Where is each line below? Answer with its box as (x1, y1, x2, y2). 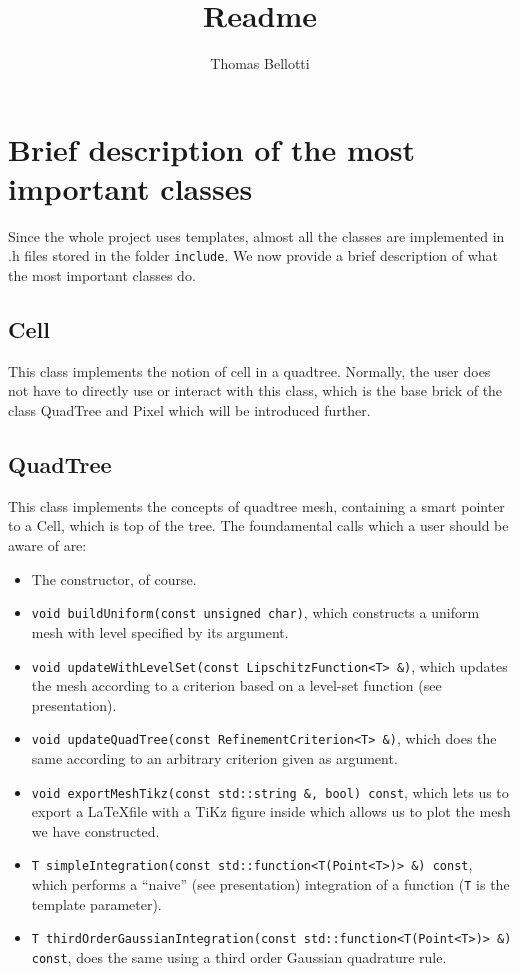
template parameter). (31, 893, 162, 914)
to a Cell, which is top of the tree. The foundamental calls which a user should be (8, 515, 509, 536)
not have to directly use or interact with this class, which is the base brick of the (8, 380, 503, 401)
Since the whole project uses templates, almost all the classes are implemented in (8, 225, 505, 246)
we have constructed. (31, 820, 160, 841)
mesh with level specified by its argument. (31, 621, 289, 642)
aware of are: (8, 535, 87, 556)
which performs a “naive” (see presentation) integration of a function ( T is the (31, 874, 510, 895)
